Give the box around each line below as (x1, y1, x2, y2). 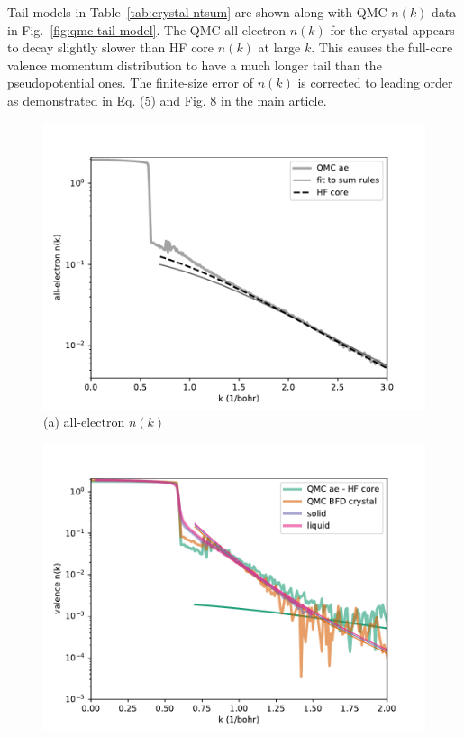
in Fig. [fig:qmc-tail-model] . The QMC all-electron (7, 20, 287, 39)
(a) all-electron (43, 412, 125, 431)
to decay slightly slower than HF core (7, 38, 214, 57)
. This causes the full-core (311, 38, 453, 57)
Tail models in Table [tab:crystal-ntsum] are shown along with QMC (7, 3, 387, 21)
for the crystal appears (330, 20, 455, 39)
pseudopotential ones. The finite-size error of (7, 73, 253, 92)
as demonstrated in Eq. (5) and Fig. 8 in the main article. (7, 90, 327, 109)
